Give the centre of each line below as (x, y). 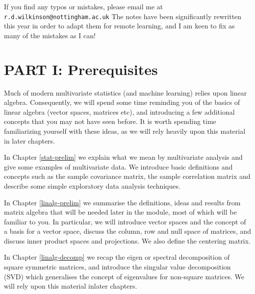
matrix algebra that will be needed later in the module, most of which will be (120, 212)
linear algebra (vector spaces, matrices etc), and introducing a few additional (119, 111)
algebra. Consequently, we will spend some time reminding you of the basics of (122, 102)
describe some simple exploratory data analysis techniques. (92, 185)
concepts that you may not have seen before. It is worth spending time (110, 121)
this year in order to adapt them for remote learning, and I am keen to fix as (119, 26)
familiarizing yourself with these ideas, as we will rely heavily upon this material (125, 131)
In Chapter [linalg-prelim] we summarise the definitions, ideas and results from (122, 202)
